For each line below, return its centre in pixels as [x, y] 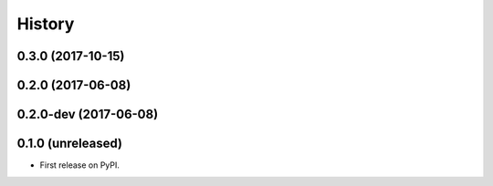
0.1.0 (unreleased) [70, 144]
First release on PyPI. [80, 165]
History [46, 24]
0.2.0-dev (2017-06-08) [88, 114]
